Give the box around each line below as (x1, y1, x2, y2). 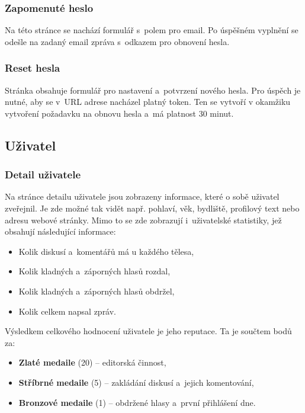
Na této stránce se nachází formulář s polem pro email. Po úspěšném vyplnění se (5, 24, 298, 36)
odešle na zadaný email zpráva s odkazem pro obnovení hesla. (5, 35, 230, 47)
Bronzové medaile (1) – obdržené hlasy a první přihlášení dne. (18, 396, 256, 408)
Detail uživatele (5, 167, 81, 182)
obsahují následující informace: (5, 225, 116, 238)
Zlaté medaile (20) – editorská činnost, (18, 356, 166, 369)
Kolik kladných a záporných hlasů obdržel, (18, 284, 175, 297)
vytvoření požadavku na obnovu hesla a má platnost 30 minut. (5, 107, 234, 119)
